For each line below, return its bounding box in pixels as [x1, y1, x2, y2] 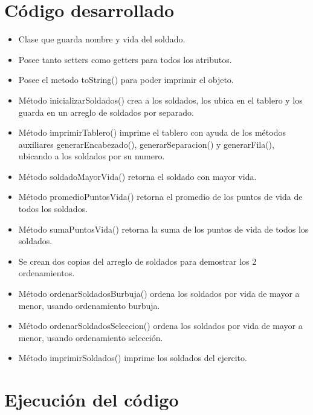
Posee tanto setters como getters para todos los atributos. [18, 53, 232, 65]
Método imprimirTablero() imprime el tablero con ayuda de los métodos [18, 126, 286, 139]
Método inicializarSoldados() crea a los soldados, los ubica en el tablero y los [18, 93, 303, 106]
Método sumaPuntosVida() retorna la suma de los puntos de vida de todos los [18, 222, 309, 235]
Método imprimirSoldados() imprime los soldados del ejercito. [18, 351, 247, 364]
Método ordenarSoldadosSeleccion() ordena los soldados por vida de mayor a [18, 319, 303, 332]
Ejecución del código [4, 387, 179, 412]
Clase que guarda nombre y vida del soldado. [18, 33, 186, 45]
